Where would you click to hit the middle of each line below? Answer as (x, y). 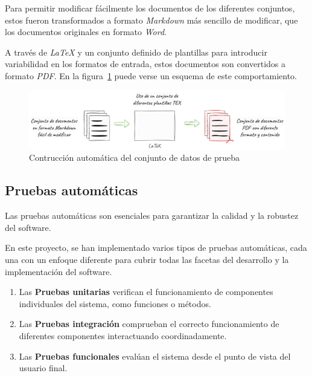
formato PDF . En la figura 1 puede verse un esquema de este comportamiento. (151, 75)
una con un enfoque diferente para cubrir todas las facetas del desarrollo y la (147, 260)
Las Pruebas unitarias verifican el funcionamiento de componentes (146, 292)
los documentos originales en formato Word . (86, 32)
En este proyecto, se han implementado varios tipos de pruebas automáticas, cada (156, 248)
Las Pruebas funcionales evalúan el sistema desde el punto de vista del (155, 356)
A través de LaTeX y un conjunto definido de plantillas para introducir (136, 52)
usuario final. (43, 368)
